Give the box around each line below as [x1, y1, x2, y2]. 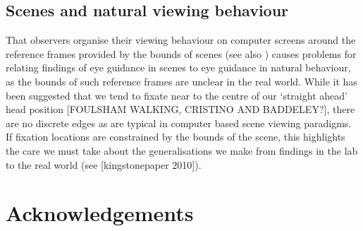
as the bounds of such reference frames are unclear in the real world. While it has [6, 73, 357, 88]
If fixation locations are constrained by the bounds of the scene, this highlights [6, 129, 345, 144]
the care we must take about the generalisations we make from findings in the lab [6, 143, 358, 158]
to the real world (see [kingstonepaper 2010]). [6, 157, 202, 172]
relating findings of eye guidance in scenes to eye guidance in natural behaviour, [6, 60, 351, 75]
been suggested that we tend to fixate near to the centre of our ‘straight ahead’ [6, 88, 347, 102]
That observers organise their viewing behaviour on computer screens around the [6, 32, 356, 47]
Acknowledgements [6, 199, 194, 227]
